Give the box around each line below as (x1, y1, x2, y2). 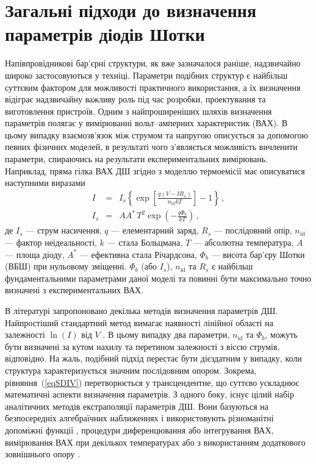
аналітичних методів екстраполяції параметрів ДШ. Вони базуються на (5, 399, 268, 412)
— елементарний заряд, (111, 224, 199, 237)
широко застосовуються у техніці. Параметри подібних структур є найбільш (5, 68, 288, 81)
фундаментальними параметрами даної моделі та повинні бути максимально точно (5, 271, 312, 284)
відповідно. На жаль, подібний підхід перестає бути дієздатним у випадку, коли (5, 352, 302, 365)
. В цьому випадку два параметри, (102, 328, 230, 341)
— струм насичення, (26, 224, 102, 237)
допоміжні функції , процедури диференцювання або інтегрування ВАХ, (5, 423, 274, 436)
